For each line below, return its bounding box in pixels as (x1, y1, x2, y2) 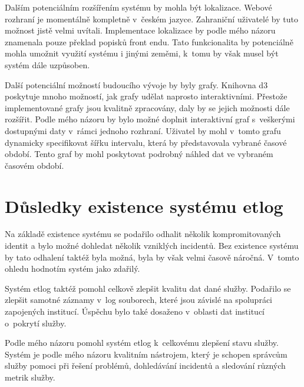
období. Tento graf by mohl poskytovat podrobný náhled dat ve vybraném (5, 148, 273, 160)
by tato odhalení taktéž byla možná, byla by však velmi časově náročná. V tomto (5, 251, 299, 263)
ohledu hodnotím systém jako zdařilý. (5, 262, 140, 275)
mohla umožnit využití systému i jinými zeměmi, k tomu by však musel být (5, 47, 279, 59)
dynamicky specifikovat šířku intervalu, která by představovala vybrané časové (5, 136, 287, 148)
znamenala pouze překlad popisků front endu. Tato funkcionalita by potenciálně (5, 35, 293, 48)
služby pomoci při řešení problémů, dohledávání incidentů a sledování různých (5, 359, 286, 372)
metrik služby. (5, 371, 55, 383)
